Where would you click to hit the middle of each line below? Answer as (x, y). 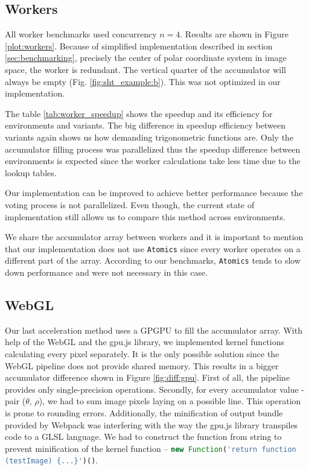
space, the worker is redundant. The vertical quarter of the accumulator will (145, 69)
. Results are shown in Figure (234, 34)
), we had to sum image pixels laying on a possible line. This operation (170, 401)
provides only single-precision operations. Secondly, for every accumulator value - (155, 389)
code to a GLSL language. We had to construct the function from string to (143, 437)
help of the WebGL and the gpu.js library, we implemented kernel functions (145, 342)
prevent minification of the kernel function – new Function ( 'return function (151, 448)
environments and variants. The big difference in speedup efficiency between (145, 125)
